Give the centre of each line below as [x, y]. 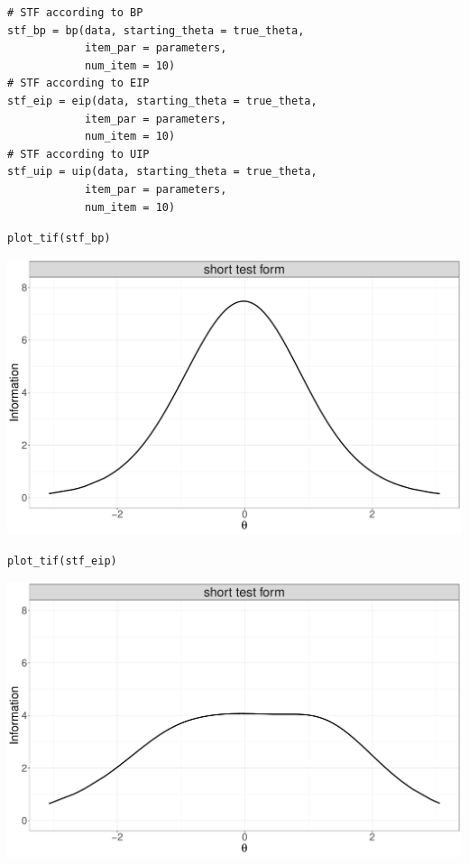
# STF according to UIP [78, 154]
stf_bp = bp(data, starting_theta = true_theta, [156, 30]
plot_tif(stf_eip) [62, 561]
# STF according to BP [75, 13]
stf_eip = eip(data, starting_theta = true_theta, [162, 101]
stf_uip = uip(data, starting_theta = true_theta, [162, 172]
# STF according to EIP [78, 83]
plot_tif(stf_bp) [59, 239]
